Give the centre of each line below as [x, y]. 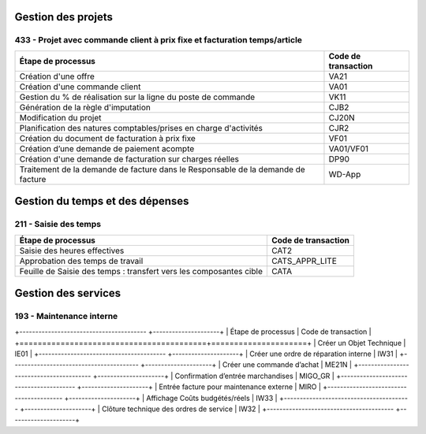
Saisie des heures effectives [72, 250]
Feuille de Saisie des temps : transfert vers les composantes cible [141, 271]
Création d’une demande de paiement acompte [107, 148]
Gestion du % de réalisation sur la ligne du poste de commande [137, 97]
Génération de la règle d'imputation [85, 107]
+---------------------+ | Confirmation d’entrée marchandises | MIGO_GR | [213, 376]
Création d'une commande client [80, 87]
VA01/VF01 [349, 148]
